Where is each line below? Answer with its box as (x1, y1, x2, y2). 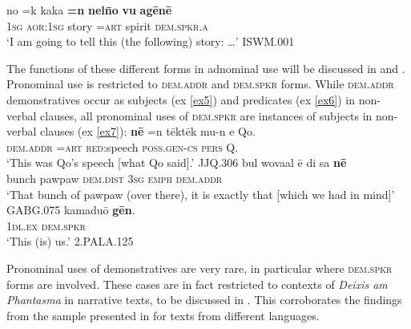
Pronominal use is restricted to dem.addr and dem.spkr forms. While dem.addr (6, 75, 394, 92)
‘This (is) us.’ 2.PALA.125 (6, 233, 134, 250)
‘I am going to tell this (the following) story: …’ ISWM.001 (6, 33, 295, 50)
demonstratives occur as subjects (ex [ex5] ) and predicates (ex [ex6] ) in (6, 91, 355, 108)
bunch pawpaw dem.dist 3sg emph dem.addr (6, 169, 223, 186)
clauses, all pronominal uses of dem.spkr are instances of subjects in (40, 107, 373, 124)
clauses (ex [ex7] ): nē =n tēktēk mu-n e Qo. (40, 123, 256, 140)
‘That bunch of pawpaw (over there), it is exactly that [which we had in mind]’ (6, 185, 395, 202)
